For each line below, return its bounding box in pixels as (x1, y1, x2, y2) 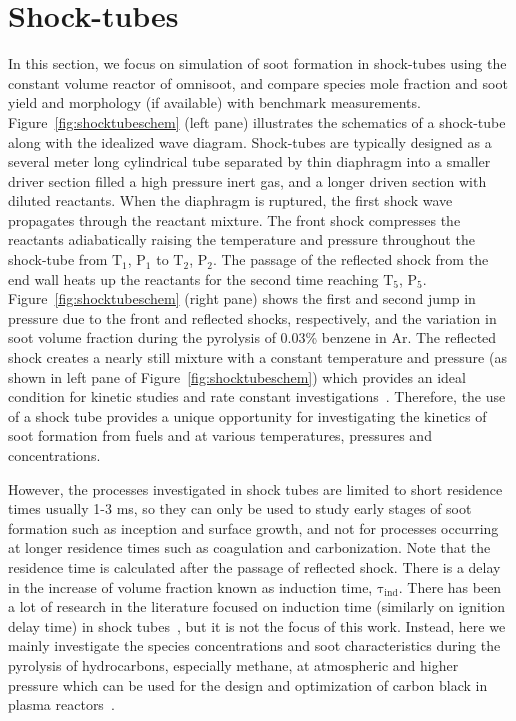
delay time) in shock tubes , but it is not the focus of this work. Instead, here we (8, 615, 506, 636)
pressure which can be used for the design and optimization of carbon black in (8, 674, 488, 695)
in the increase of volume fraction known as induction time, (8, 576, 373, 597)
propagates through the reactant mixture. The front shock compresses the (8, 209, 461, 230)
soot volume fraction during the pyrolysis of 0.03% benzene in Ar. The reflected (8, 327, 497, 348)
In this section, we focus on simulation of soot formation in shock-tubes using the (8, 53, 507, 74)
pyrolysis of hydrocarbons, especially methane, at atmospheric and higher (8, 654, 459, 675)
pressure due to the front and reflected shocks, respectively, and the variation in (8, 307, 497, 328)
